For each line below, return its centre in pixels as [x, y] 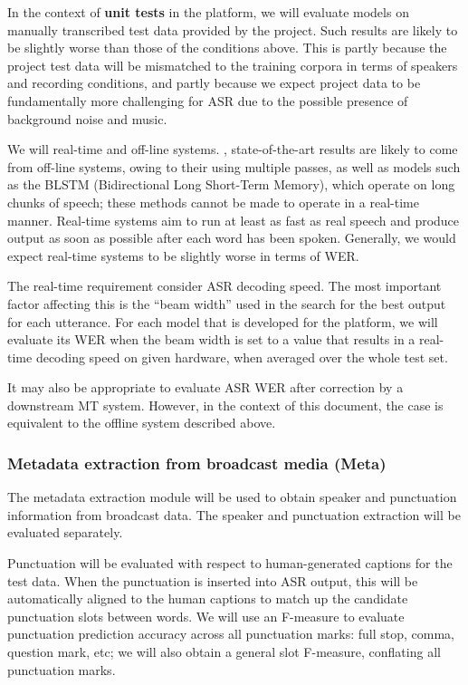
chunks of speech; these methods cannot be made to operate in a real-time [213, 202]
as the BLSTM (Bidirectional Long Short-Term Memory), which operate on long [231, 184]
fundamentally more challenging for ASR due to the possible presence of [208, 100]
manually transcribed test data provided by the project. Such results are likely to [233, 29]
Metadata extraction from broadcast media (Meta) [197, 463]
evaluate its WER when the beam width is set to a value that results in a [211, 339]
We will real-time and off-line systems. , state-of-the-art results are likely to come [233, 149]
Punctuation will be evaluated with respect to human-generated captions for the [230, 563]
